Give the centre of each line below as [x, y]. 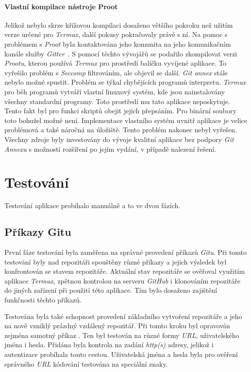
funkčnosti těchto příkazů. [43, 300]
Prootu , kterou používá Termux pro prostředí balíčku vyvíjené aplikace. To [116, 63]
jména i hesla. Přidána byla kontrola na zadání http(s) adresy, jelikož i [109, 345]
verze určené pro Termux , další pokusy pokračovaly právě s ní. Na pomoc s [116, 34]
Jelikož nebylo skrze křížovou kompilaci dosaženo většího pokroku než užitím [119, 25]
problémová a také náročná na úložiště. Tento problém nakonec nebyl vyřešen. [121, 130]
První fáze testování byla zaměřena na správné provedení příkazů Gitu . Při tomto [126, 252]
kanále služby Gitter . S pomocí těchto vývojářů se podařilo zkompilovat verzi [121, 53]
